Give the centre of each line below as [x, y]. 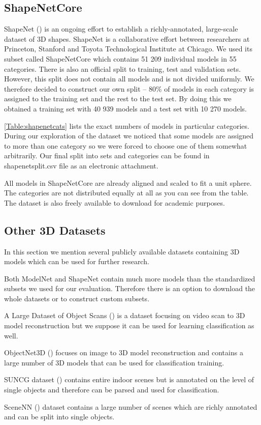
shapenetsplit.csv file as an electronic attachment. [81, 165]
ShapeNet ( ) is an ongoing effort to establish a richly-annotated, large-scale [121, 29]
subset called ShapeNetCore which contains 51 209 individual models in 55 [120, 58]
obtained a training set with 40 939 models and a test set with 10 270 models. [125, 108]
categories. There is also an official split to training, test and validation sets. [123, 68]
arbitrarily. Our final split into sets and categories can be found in [107, 155]
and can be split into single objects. [59, 417]
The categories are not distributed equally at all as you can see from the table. [126, 193]
